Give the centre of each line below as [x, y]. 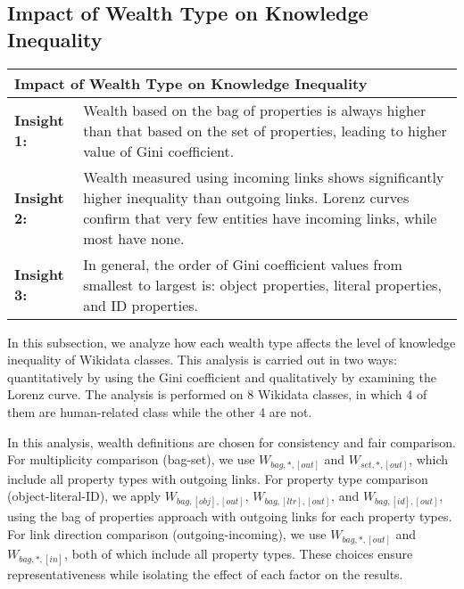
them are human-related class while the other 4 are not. [160, 411]
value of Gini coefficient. [159, 151]
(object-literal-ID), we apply [84, 496]
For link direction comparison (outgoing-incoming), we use [167, 534]
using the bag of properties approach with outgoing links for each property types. [230, 516]
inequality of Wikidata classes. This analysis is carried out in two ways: [203, 360]
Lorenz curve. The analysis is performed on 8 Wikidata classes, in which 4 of [217, 394]
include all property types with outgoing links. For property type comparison [218, 478]
